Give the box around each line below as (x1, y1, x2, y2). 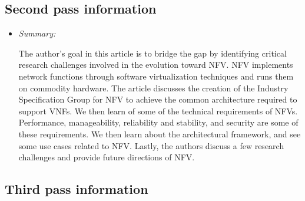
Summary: (18, 27, 56, 39)
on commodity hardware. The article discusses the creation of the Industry (18, 81, 289, 94)
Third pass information (5, 180, 148, 198)
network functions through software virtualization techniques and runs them (18, 70, 294, 82)
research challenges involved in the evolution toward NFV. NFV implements (18, 58, 293, 71)
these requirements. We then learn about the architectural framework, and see (18, 127, 301, 140)
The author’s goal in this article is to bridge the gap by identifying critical (18, 47, 287, 59)
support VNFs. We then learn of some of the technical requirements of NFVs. (18, 104, 298, 117)
